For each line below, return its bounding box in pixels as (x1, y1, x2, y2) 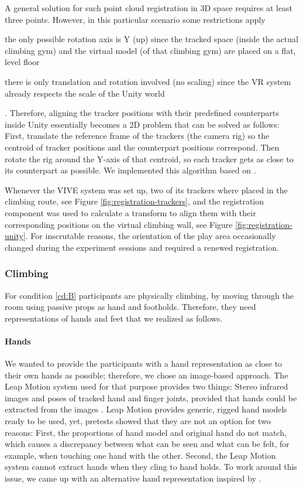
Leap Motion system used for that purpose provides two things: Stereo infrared (5, 380, 288, 393)
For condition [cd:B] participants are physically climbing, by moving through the (5, 289, 294, 301)
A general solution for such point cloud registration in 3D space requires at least (5, 2, 293, 13)
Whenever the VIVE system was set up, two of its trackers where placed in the (5, 183, 288, 196)
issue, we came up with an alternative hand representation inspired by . (5, 472, 261, 484)
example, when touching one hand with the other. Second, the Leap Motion (5, 449, 276, 461)
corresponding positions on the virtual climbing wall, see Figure (5, 218, 233, 230)
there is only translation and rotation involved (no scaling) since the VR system (5, 75, 291, 87)
